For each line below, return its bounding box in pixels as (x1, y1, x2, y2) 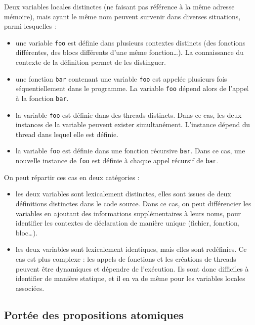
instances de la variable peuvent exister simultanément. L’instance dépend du (15, 119, 250, 130)
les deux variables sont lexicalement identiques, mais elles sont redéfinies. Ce (15, 244, 247, 254)
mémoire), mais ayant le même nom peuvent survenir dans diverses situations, (4, 11, 241, 21)
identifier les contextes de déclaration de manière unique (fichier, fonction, (15, 218, 240, 228)
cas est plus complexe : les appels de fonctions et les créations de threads (15, 253, 236, 264)
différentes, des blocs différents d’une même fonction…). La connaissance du (15, 47, 244, 57)
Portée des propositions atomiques (4, 307, 184, 322)
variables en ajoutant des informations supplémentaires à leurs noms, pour (15, 208, 241, 218)
